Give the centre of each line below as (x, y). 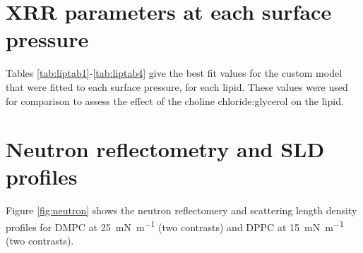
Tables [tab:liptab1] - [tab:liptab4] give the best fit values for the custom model (174, 73)
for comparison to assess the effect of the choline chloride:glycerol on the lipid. (175, 100)
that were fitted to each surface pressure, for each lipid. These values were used (177, 86)
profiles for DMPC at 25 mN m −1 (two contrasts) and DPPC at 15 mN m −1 (175, 226)
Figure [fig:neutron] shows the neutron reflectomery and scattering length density (181, 210)
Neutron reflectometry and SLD (165, 149)
